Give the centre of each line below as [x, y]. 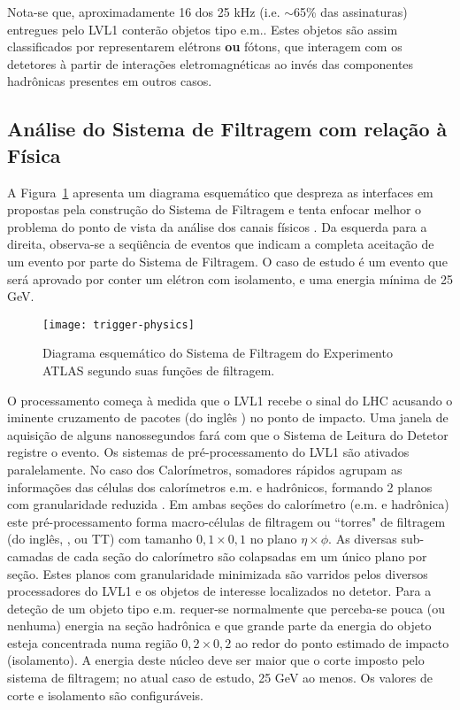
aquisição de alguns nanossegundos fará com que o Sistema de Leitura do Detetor [228, 434]
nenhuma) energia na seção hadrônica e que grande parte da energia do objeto [219, 625]
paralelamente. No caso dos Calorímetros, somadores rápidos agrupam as [205, 469]
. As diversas [363, 539]
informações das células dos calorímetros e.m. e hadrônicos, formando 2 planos [220, 486]
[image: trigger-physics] [119, 324]
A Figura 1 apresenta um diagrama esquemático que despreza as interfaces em [220, 192]
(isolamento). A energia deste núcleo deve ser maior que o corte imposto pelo [216, 660]
